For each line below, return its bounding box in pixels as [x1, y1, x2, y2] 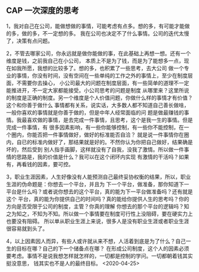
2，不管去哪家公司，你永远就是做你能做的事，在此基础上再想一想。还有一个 [6, 50, 191, 57]
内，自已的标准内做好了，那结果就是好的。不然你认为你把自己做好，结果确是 [6, 138, 193, 145]
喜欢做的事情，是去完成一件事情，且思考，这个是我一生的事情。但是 [26, 116, 193, 123]
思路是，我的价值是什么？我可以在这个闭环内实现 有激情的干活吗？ [16, 153, 179, 160]
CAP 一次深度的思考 [6, 5, 79, 16]
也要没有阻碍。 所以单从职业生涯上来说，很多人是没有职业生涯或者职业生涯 [6, 218, 190, 225]
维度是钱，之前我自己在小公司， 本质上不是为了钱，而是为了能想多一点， [6, 57, 184, 64]
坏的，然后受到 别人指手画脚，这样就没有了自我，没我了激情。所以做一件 [6, 145, 184, 153]
